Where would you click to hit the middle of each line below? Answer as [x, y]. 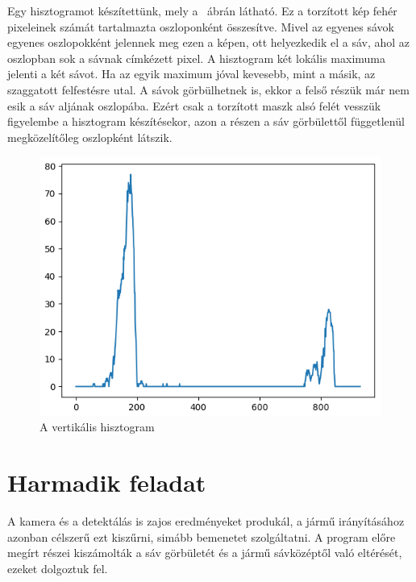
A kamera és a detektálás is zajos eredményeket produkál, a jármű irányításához [206, 521]
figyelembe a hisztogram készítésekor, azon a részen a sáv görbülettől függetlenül [206, 121]
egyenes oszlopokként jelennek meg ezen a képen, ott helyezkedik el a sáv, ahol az [209, 42]
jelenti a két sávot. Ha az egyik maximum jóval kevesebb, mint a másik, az [191, 74]
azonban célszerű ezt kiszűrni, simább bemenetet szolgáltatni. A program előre [202, 536]
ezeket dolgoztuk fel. [58, 568]
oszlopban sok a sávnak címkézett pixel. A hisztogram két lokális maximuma [196, 58]
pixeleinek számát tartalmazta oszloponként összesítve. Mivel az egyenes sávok [201, 26]
